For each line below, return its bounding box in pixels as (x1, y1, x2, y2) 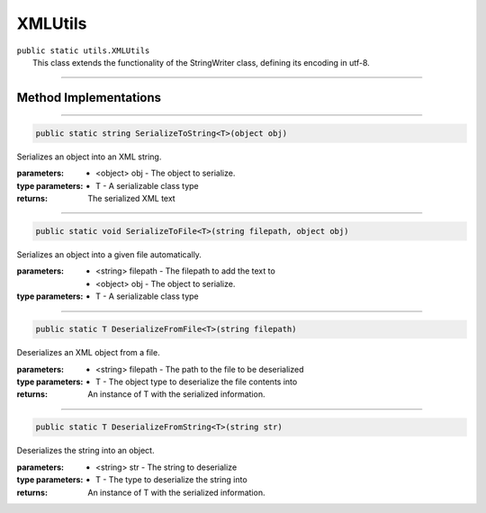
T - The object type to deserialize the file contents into (95, 376, 298, 387)
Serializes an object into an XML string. (16, 151, 162, 162)
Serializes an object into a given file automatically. (16, 249, 202, 260)
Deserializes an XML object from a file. (16, 347, 161, 358)
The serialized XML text (87, 193, 175, 204)
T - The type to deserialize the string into (95, 474, 247, 485)
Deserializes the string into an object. (16, 445, 155, 456)
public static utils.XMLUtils (16, 45, 150, 56)
